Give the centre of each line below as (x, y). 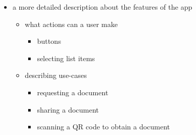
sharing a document (68, 109)
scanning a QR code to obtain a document (104, 127)
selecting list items (66, 58)
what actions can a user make (71, 24)
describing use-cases (56, 75)
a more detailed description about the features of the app (102, 7)
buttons (49, 41)
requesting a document (73, 92)
